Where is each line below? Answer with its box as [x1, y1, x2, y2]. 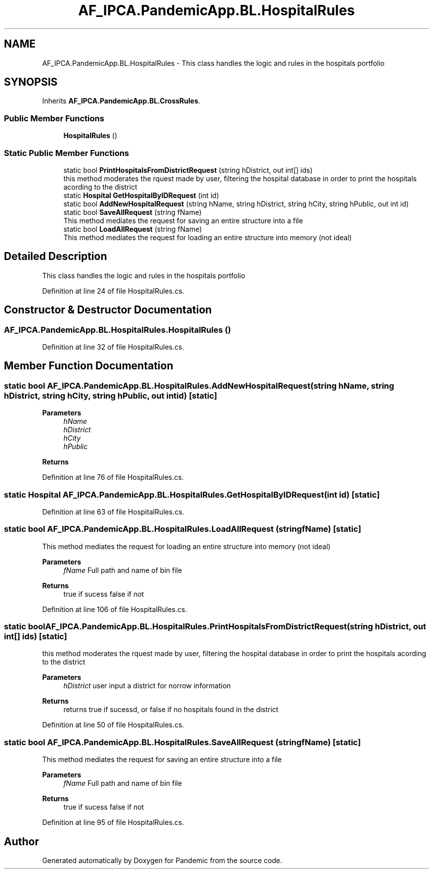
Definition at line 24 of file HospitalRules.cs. [42, 286, 184, 295]
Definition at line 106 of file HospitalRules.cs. [42, 605, 187, 614]
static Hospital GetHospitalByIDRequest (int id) [63, 191, 219, 200]
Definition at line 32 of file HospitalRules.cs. [42, 343, 184, 351]
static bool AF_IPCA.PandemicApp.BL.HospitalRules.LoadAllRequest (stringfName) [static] [4, 524, 361, 534]
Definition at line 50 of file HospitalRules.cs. [42, 720, 184, 729]
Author [4, 835, 39, 848]
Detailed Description [4, 250, 107, 263]
